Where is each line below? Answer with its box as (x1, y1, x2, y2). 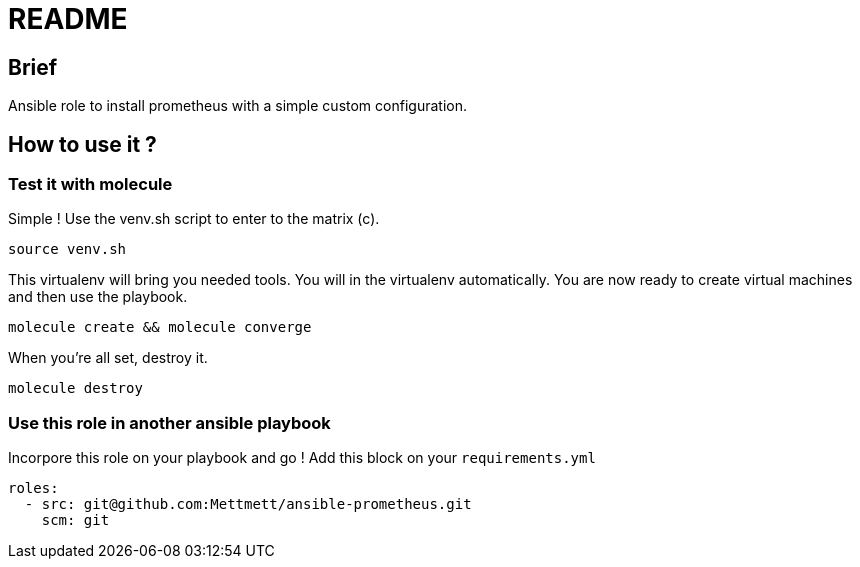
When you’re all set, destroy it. (8, 349, 208, 367)
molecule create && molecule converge (8, 319, 312, 336)
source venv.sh (8, 241, 127, 258)
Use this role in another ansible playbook (8, 412, 331, 433)
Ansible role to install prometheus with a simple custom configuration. (8, 97, 467, 115)
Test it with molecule (8, 174, 173, 195)
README (8, 2, 128, 36)
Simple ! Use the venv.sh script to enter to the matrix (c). (8, 210, 380, 228)
